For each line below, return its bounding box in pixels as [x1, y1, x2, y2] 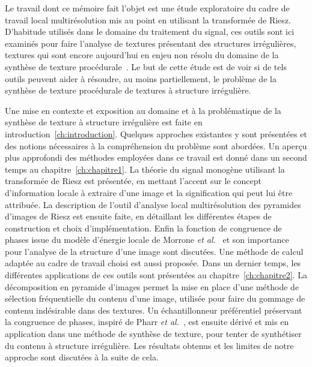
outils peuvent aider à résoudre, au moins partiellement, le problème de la [5, 72, 277, 85]
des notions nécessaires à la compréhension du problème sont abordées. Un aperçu [5, 139, 307, 152]
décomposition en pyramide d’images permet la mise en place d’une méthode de [5, 280, 299, 293]
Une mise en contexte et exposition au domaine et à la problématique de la [5, 104, 281, 116]
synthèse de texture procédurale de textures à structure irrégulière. [5, 84, 251, 97]
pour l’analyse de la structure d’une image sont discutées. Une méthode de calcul [5, 245, 304, 257]
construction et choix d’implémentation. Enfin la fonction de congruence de [5, 221, 282, 234]
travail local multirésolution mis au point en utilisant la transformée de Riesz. [5, 13, 291, 26]
